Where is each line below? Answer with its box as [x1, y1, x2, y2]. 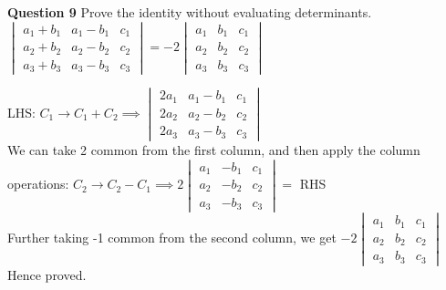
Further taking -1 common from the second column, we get [7, 227, 337, 246]
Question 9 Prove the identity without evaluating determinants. [7, 3, 372, 21]
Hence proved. [7, 264, 87, 284]
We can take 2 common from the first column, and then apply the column [7, 140, 420, 159]
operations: [7, 174, 69, 193]
